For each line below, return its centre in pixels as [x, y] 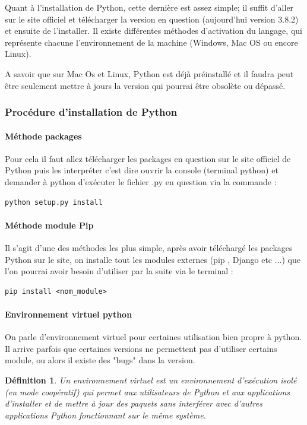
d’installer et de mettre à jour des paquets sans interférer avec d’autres [134, 403]
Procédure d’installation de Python [91, 112]
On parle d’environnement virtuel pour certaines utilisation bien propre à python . [153, 337]
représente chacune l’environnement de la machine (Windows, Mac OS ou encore [151, 42]
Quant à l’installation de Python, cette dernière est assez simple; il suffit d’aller [149, 7]
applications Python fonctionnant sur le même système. [105, 415]
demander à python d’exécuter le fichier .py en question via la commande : [141, 181]
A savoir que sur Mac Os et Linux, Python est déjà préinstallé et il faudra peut [149, 73]
